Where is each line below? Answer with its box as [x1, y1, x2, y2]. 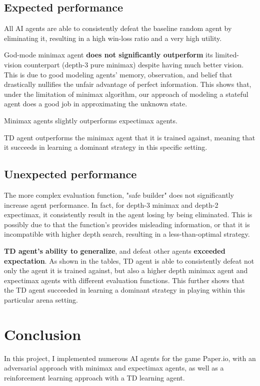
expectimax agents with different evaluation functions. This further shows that [4, 275, 245, 285]
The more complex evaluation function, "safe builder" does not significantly [4, 189, 234, 200]
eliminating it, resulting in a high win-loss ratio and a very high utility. [4, 32, 222, 43]
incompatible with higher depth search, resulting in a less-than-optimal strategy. [4, 229, 250, 239]
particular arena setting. [4, 294, 78, 305]
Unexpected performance [4, 166, 137, 182]
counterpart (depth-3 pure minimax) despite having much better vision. [24, 59, 244, 69]
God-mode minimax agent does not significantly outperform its [4, 49, 213, 60]
